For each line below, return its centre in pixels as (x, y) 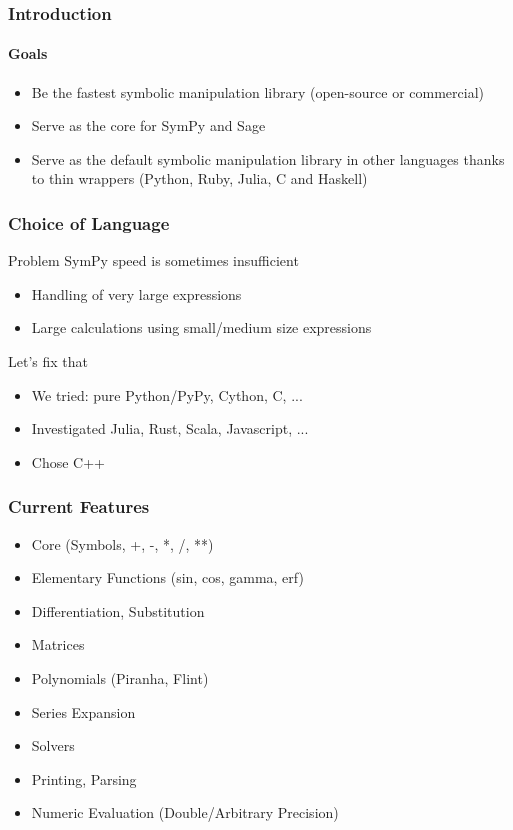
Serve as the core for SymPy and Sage (148, 125)
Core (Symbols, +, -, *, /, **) (122, 543)
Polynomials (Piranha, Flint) (120, 677)
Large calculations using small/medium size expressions (201, 327)
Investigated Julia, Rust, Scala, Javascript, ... (170, 428)
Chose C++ (68, 461)
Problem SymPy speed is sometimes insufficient (153, 260)
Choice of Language (89, 222)
